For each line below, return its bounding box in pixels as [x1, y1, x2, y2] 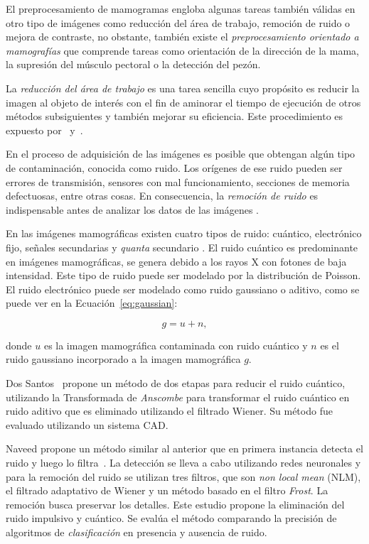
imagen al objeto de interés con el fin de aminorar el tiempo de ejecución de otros [6, 94, 361, 109]
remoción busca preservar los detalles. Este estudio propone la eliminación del [6, 496, 345, 511]
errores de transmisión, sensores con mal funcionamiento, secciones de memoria [6, 174, 350, 189]
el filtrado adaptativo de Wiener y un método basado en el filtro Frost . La [6, 483, 328, 498]
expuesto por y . [6, 122, 83, 137]
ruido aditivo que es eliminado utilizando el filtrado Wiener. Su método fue [6, 403, 333, 418]
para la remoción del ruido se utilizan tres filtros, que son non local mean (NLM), [6, 469, 361, 484]
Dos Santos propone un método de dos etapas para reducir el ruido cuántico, [6, 376, 346, 391]
